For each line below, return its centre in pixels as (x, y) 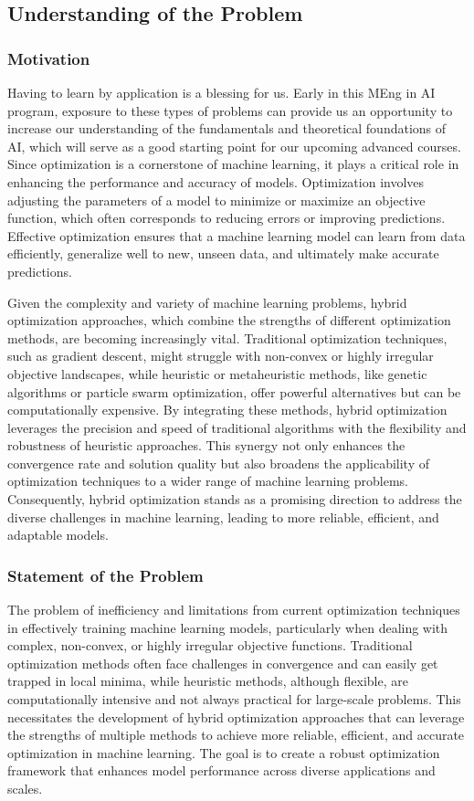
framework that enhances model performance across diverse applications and (221, 770)
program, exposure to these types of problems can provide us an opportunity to (230, 110)
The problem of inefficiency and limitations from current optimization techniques (234, 610)
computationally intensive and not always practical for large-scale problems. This (234, 699)
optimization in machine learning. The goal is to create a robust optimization (224, 752)
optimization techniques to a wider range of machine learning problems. (208, 481)
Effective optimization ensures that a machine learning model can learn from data (237, 235)
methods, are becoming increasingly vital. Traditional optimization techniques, (227, 337)
